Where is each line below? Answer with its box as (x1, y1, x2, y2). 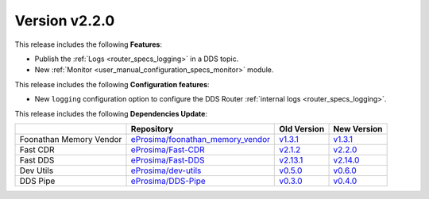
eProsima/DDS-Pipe (130, 175, 206, 186)
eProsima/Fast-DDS (130, 155, 205, 166)
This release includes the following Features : (14, 40, 163, 49)
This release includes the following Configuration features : (14, 79, 210, 89)
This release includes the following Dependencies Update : (14, 109, 208, 118)
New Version (333, 123, 383, 134)
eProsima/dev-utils (130, 165, 202, 176)
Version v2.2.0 (14, 12, 115, 29)
